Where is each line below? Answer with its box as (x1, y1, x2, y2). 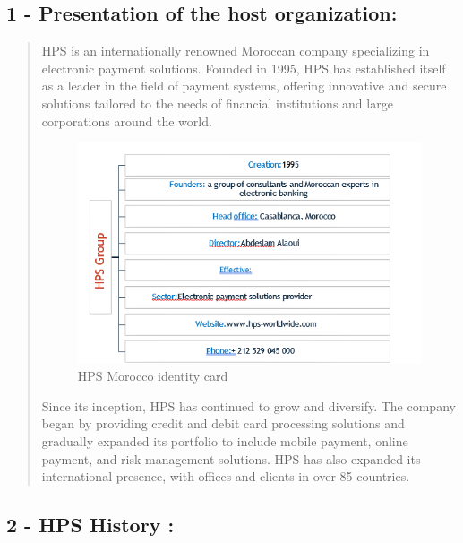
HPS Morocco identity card (77, 366, 228, 385)
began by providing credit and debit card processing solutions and (41, 414, 405, 433)
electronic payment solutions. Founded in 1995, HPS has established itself (41, 58, 446, 77)
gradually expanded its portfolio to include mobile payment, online (41, 431, 408, 450)
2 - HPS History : (6, 511, 175, 539)
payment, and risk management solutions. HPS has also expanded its (41, 449, 421, 468)
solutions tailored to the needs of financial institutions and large (41, 93, 393, 112)
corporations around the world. (41, 111, 212, 130)
